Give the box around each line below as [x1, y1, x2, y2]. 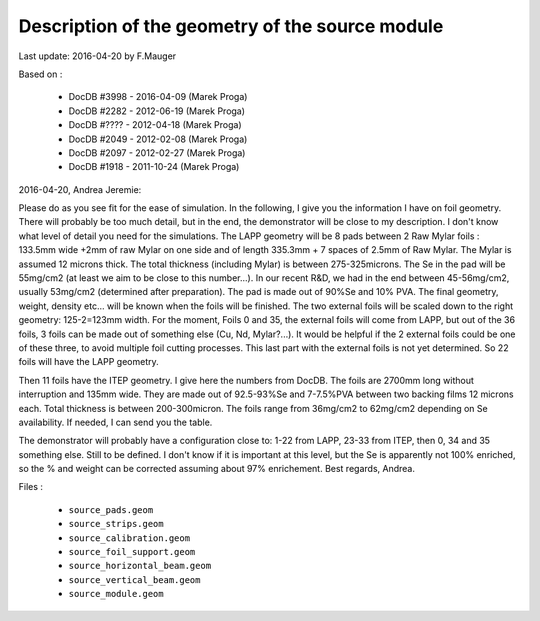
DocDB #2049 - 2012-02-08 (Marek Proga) [68, 133, 248, 145]
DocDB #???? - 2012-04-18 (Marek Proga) [68, 119, 242, 131]
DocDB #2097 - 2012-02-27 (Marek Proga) [68, 146, 246, 159]
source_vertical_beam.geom [68, 574, 201, 585]
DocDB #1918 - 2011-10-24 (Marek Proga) [68, 161, 240, 173]
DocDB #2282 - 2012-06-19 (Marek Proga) [68, 105, 245, 117]
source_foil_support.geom [68, 546, 196, 558]
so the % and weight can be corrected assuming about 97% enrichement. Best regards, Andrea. [18, 463, 415, 475]
